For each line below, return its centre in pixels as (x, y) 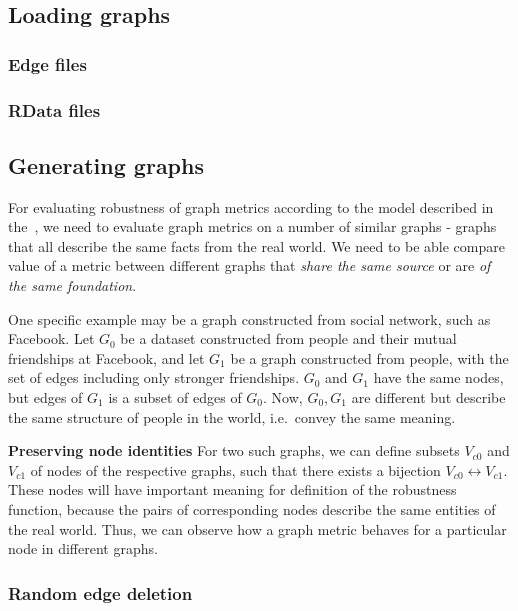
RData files (54, 109)
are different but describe (428, 397)
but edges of (45, 397)
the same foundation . (72, 285)
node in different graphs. (83, 548)
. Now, (283, 397)
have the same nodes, (438, 377)
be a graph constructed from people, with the (369, 357)
